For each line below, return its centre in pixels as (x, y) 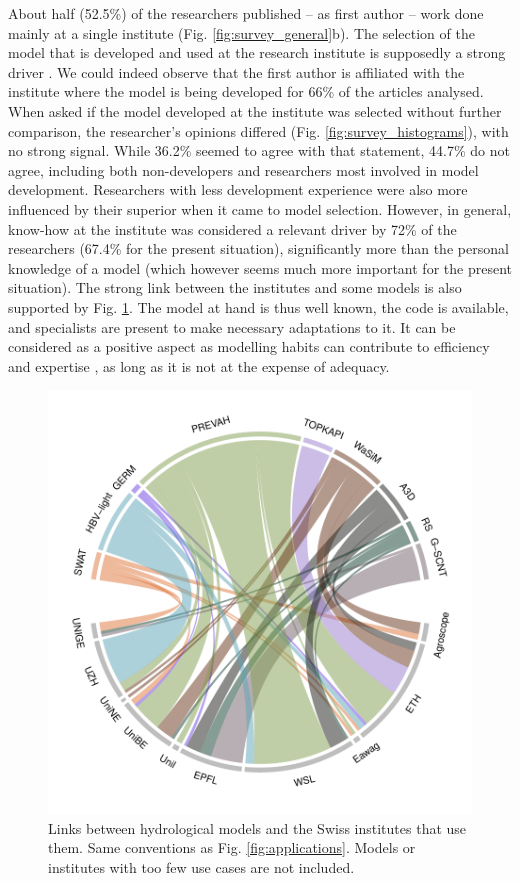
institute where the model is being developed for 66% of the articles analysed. (246, 91)
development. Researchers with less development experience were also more (238, 189)
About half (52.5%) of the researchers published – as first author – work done (246, 13)
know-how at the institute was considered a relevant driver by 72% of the (232, 228)
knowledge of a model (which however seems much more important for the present (260, 267)
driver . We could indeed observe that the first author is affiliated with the (236, 71)
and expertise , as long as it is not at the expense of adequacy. (199, 365)
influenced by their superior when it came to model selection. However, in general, (260, 208)
